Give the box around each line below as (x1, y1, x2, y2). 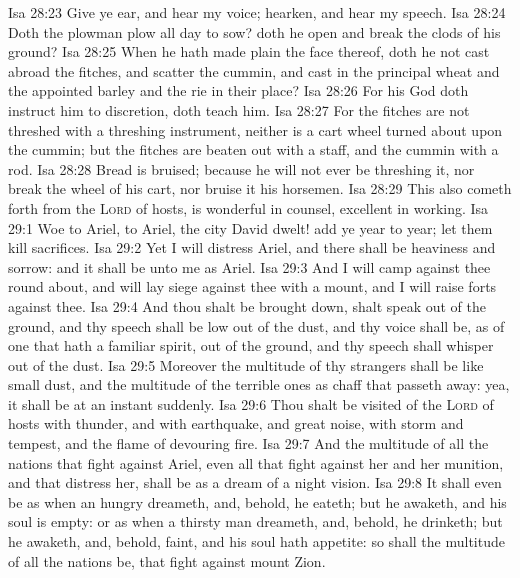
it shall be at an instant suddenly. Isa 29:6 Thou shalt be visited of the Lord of (8, 393, 494, 414)
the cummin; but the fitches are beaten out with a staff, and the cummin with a (8, 139, 499, 160)
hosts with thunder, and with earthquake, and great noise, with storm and (8, 413, 464, 434)
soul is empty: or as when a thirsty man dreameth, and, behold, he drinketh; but (8, 511, 503, 532)
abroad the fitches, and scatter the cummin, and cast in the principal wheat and (8, 60, 500, 81)
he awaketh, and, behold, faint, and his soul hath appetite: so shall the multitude (8, 531, 505, 552)
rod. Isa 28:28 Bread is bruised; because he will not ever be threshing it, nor (8, 158, 475, 179)
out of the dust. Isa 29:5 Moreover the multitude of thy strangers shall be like (8, 354, 484, 375)
